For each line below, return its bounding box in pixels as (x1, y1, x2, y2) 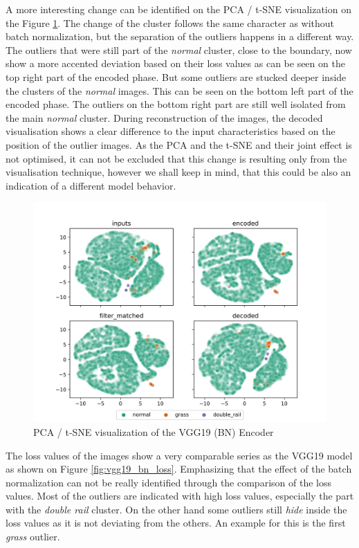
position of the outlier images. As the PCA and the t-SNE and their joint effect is (6, 137, 352, 152)
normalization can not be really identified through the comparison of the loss (6, 475, 331, 489)
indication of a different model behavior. (6, 178, 176, 192)
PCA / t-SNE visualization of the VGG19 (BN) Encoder (33, 424, 274, 439)
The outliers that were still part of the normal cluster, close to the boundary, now (6, 42, 352, 57)
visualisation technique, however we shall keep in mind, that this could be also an (6, 165, 351, 179)
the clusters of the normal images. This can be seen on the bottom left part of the (6, 83, 353, 98)
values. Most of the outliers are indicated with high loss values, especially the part (6, 488, 354, 503)
